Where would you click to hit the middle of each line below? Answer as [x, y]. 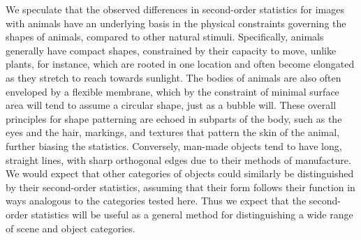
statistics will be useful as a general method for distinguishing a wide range [192, 214]
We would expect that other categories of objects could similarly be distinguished [180, 173]
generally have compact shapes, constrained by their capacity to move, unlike [171, 50]
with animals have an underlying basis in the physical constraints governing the [176, 23]
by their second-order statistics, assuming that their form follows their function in [180, 187]
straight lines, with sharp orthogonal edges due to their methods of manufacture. [178, 159]
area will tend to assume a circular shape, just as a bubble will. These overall [171, 105]
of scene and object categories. [71, 228]
